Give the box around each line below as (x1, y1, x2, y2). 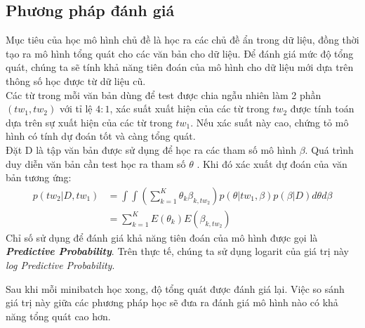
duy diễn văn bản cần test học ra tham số (6, 156, 186, 171)
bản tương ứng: (6, 170, 72, 185)
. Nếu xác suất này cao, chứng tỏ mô (190, 114, 349, 129)
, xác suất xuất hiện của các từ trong (109, 101, 270, 116)
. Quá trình (305, 142, 354, 157)
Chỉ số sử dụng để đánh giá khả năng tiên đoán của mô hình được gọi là (6, 230, 318, 244)
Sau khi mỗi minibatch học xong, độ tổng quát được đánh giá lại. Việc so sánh (6, 281, 345, 296)
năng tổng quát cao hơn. (6, 308, 111, 323)
